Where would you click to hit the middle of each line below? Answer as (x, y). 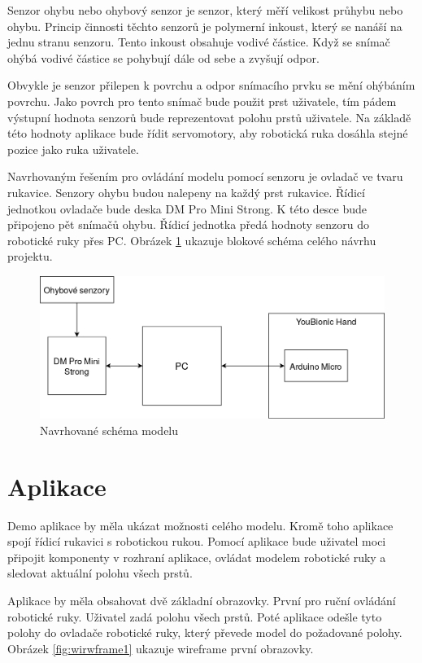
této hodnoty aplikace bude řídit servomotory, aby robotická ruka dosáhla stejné (208, 133)
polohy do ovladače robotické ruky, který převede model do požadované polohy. (205, 632)
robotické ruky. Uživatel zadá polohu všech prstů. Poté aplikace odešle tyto (195, 616)
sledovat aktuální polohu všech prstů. (100, 573)
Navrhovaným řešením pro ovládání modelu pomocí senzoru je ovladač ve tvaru (205, 176)
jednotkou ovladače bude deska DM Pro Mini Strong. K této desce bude (187, 208)
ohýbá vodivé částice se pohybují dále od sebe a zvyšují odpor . (163, 57)
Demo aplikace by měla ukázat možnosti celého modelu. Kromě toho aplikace (200, 525)
